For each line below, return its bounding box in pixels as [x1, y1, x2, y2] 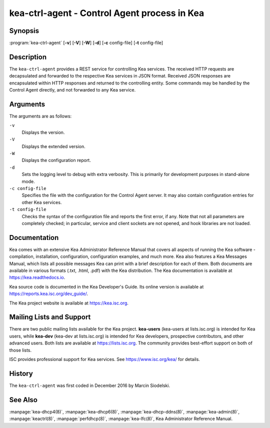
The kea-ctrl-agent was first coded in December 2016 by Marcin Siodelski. [9, 382, 170, 388]
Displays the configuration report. [21, 157, 91, 163]
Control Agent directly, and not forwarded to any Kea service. [9, 87, 136, 93]
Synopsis [9, 26, 39, 35]
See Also [9, 395, 37, 404]
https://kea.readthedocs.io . [9, 274, 65, 280]
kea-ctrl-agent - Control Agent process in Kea [9, 7, 204, 18]
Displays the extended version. [21, 143, 86, 149]
